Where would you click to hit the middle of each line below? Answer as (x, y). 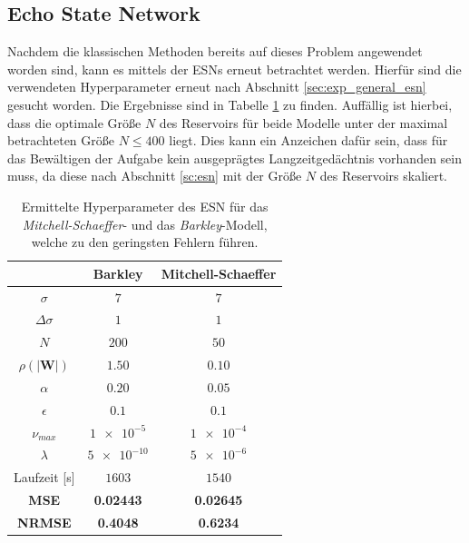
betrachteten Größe (61, 140)
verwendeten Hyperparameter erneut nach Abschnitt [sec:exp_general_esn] (217, 87)
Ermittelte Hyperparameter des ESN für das (145, 206)
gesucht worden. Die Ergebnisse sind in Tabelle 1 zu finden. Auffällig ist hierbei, (230, 104)
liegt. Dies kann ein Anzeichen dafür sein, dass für (308, 140)
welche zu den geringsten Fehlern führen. (145, 242)
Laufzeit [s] (44, 477)
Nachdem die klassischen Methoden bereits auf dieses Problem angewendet (215, 51)
